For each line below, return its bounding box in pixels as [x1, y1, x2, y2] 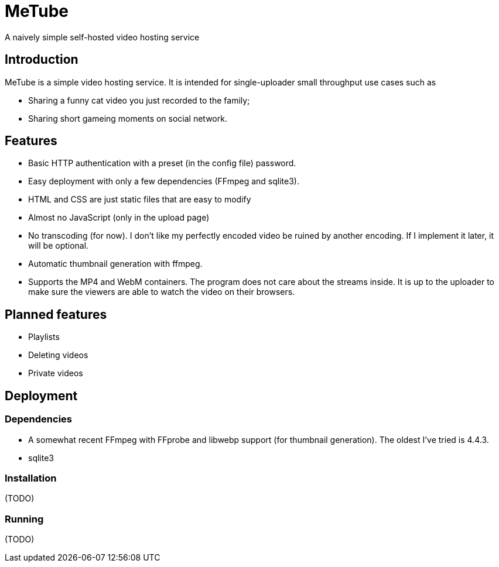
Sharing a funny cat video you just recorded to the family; [28, 95, 250, 105]
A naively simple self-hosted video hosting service [5, 32, 200, 42]
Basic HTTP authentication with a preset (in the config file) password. [28, 158, 296, 169]
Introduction [5, 52, 78, 67]
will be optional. [28, 240, 89, 251]
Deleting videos [28, 350, 88, 360]
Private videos [28, 368, 83, 379]
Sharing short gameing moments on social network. [28, 113, 227, 123]
